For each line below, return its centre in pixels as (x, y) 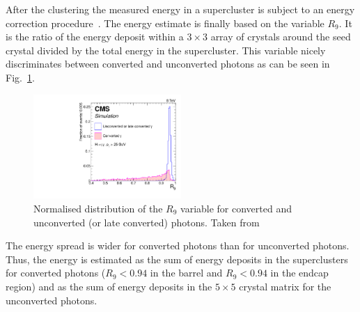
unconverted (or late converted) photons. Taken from (147, 222)
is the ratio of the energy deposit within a (95, 37)
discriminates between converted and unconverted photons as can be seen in (168, 64)
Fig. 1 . (20, 77)
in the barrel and (186, 273)
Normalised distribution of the (98, 208)
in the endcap (299, 273)
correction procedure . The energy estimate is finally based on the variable (165, 23)
